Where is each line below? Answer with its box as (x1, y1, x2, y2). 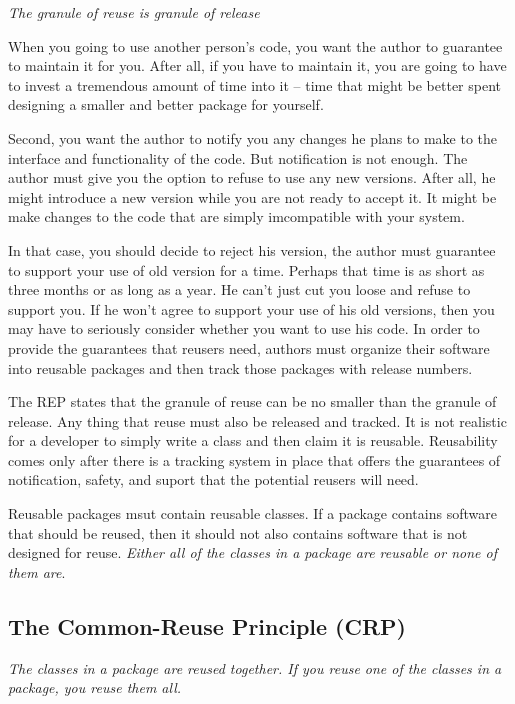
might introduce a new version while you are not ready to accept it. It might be (8, 186, 497, 207)
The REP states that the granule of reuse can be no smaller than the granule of (8, 391, 497, 412)
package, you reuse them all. (8, 677, 182, 698)
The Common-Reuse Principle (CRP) (8, 610, 406, 641)
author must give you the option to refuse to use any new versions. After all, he (8, 167, 496, 188)
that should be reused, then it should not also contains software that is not (8, 522, 468, 543)
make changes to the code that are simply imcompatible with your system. (8, 206, 465, 227)
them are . (8, 561, 66, 582)
